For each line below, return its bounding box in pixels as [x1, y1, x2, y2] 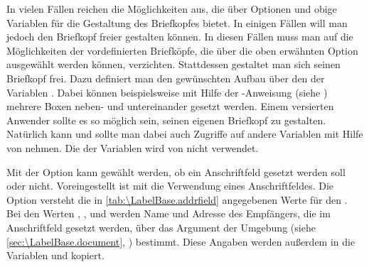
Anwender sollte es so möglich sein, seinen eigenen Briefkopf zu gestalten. [6, 112, 326, 127]
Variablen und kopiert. [6, 248, 105, 263]
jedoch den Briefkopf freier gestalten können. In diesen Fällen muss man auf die [6, 29, 353, 44]
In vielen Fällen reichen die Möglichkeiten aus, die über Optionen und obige [6, 1, 337, 16]
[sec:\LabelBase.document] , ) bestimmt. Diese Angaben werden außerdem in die [6, 234, 355, 249]
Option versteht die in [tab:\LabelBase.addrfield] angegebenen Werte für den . [6, 192, 348, 207]
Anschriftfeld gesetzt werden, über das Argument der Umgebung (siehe [6, 219, 316, 234]
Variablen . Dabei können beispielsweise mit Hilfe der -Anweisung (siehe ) [6, 85, 328, 99]
